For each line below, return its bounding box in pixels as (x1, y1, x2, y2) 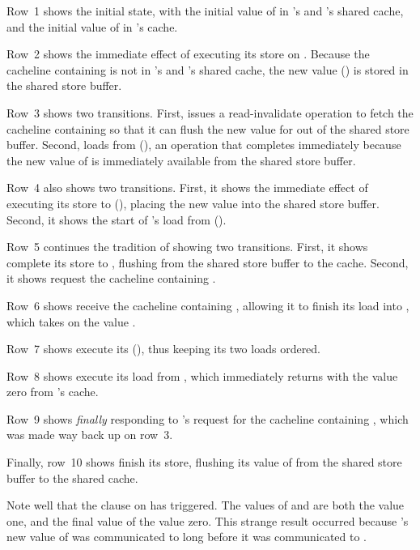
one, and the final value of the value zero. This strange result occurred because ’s (6, 512, 409, 529)
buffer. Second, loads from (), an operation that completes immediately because (6, 136, 401, 153)
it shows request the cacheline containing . (6, 270, 216, 287)
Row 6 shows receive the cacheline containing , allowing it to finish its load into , (6, 296, 409, 313)
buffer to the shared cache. (6, 469, 138, 486)
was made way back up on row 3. (6, 426, 173, 443)
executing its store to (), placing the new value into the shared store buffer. (6, 194, 380, 211)
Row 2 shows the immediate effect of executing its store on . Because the (6, 45, 370, 62)
